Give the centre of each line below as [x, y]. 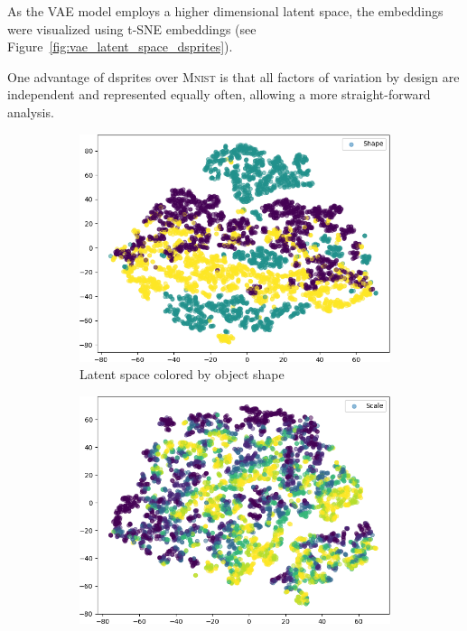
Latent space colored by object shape [182, 374]
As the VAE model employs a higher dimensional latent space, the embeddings [225, 11]
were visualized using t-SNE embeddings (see [132, 28]
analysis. [31, 111]
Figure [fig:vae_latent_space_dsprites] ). [120, 46]
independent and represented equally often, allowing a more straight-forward [219, 94]
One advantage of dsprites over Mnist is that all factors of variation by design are [233, 76]
